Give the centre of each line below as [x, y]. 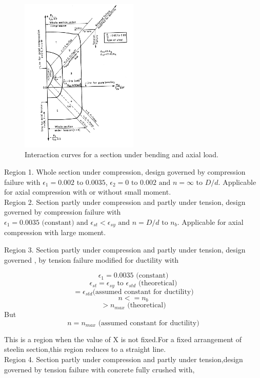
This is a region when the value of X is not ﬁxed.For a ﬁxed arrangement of [123, 339]
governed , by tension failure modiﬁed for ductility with [92, 259]
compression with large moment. [55, 232]
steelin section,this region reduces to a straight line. [85, 349]
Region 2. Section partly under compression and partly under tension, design [125, 202]
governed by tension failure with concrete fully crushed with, [99, 369]
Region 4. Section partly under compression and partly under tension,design [124, 359]
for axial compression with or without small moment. [88, 192]
